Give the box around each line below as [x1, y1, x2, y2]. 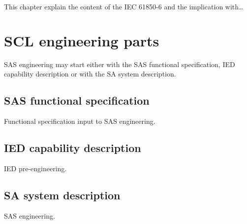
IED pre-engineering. [4, 163, 67, 173]
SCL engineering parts [4, 30, 159, 50]
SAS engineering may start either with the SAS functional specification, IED [4, 59, 235, 69]
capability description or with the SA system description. [4, 69, 176, 79]
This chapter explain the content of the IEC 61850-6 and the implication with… [4, 1, 244, 11]
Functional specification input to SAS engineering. [4, 116, 155, 126]
